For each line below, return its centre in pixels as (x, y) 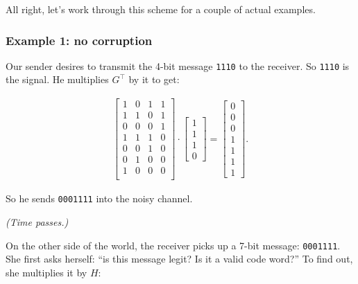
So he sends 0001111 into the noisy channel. (99, 198)
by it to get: (154, 79)
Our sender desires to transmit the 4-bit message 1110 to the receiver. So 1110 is (178, 65)
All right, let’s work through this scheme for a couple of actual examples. (161, 9)
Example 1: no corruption (79, 40)
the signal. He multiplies (57, 79)
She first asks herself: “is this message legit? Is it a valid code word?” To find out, (179, 259)
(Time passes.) (37, 222)
